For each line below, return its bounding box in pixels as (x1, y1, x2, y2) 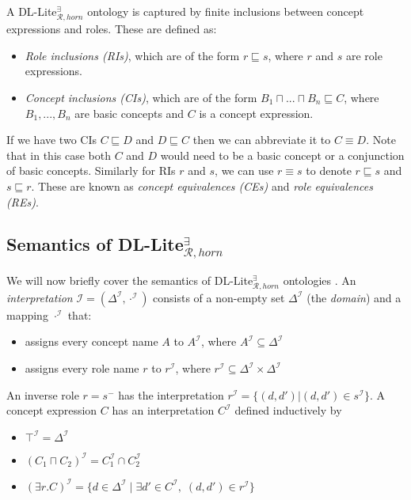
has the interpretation (118, 386, 224, 403)
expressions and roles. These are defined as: (6, 21, 217, 37)
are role (345, 47, 382, 63)
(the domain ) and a (306, 289, 401, 305)
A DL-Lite (6, 3, 57, 19)
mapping (6, 306, 48, 323)
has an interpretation (112, 402, 215, 419)
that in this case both (6, 146, 111, 163)
